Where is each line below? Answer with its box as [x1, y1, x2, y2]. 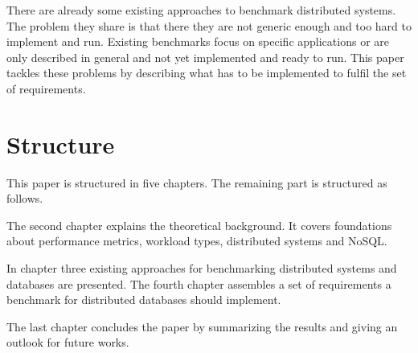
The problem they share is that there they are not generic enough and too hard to [6, 17, 412, 34]
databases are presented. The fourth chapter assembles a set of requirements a [6, 275, 391, 292]
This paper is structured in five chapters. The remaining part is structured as [6, 174, 387, 191]
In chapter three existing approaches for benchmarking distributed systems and [6, 260, 397, 277]
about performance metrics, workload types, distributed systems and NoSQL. [6, 232, 387, 249]
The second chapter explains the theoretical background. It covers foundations [6, 216, 392, 233]
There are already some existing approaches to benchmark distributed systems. [6, 2, 396, 18]
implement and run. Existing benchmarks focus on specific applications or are [6, 33, 389, 50]
